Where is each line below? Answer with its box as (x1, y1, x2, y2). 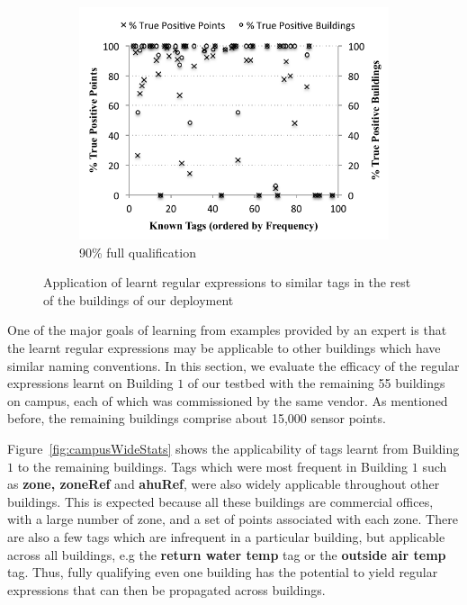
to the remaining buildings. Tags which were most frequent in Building (17, 456, 409, 475)
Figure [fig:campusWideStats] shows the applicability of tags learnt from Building (7, 438, 460, 457)
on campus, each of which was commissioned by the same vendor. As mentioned (7, 391, 448, 410)
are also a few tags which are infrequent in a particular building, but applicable (7, 527, 445, 546)
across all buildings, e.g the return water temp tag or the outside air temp (7, 545, 446, 564)
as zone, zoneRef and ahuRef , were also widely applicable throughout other (7, 474, 440, 493)
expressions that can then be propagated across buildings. (7, 580, 326, 599)
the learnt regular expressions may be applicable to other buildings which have (7, 338, 441, 357)
